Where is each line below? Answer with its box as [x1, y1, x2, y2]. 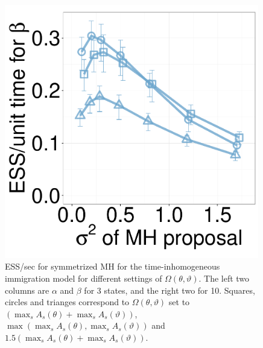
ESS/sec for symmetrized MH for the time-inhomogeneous [5, 260, 220, 273]
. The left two [198, 271, 250, 284]
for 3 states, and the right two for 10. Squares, [84, 283, 255, 296]
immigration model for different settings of [5, 271, 162, 284]
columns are [5, 283, 49, 296]
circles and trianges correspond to [5, 296, 130, 308]
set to [168, 296, 190, 308]
